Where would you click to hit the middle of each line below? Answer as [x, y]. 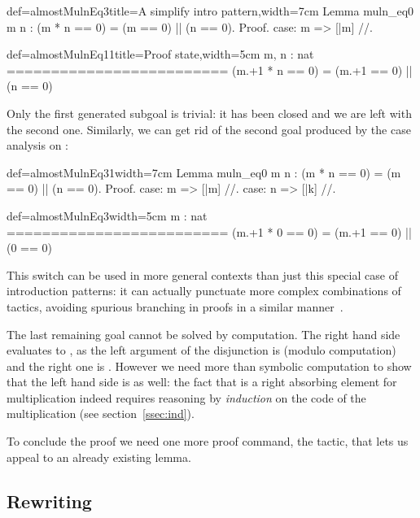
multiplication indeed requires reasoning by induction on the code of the [186, 397]
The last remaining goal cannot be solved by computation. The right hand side [203, 334]
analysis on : [37, 145]
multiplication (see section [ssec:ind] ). [101, 414]
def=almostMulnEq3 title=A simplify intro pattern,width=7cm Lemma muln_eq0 [210, 11]
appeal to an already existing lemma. [99, 457]
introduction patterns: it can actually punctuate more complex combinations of [204, 291]
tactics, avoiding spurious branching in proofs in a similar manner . [175, 306]
